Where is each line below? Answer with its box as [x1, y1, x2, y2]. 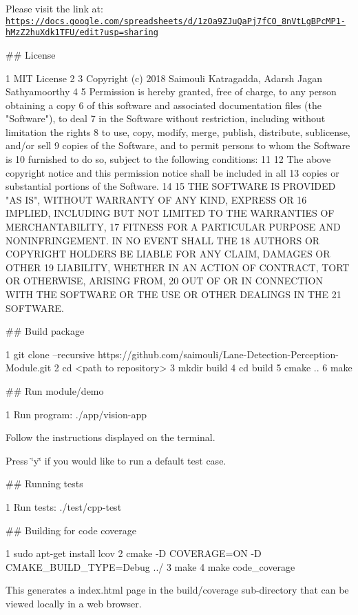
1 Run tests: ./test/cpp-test [6, 499, 122, 514]
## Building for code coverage [6, 523, 137, 537]
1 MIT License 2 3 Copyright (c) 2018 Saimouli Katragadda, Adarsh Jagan [6, 70, 322, 85]
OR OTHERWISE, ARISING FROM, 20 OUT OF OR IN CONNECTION [6, 273, 323, 288]
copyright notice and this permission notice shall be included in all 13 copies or [6, 165, 339, 179]
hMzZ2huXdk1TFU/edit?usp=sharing [6, 28, 158, 38]
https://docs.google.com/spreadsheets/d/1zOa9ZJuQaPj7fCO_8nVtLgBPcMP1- [6, 16, 346, 26]
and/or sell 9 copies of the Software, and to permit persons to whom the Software [6, 138, 350, 153]
